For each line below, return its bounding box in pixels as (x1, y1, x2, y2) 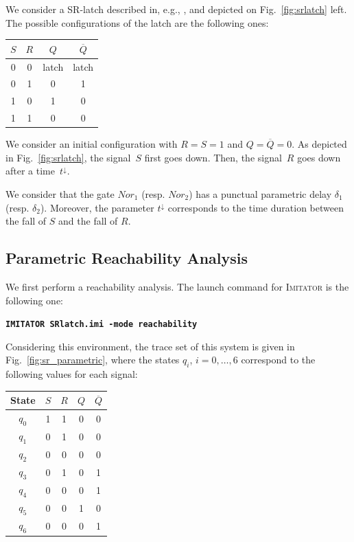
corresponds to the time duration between (167, 200, 344, 214)
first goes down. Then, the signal (144, 150, 282, 164)
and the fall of (58, 214, 118, 228)
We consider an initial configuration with (5, 137, 178, 151)
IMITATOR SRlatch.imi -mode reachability (5, 319, 198, 330)
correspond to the (241, 352, 316, 367)
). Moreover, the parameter (40, 200, 154, 214)
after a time (5, 163, 55, 178)
